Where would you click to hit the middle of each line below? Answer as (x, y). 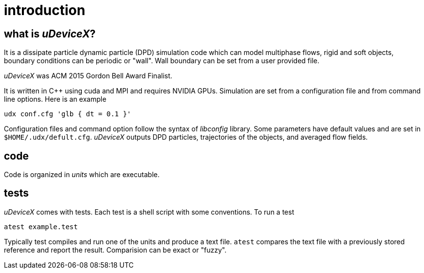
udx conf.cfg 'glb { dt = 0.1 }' (68, 114)
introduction (45, 10)
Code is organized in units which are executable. (82, 175)
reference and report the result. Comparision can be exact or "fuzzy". (115, 250)
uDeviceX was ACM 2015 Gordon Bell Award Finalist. (88, 76)
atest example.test (41, 227)
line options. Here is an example (55, 99)
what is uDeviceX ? (50, 34)
